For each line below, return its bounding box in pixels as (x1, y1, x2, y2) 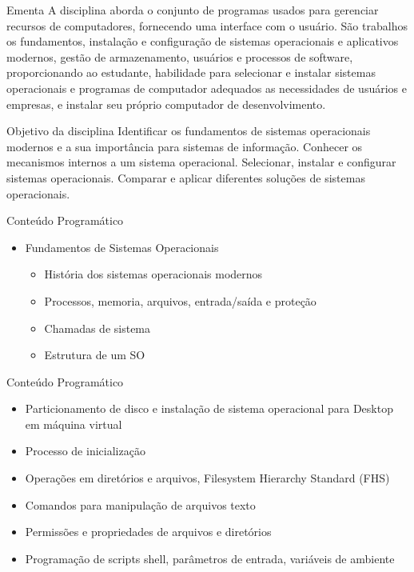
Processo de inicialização (25, 442, 145, 459)
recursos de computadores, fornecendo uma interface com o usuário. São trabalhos (6, 17, 408, 34)
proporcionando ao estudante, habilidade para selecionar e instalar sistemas (6, 64, 376, 81)
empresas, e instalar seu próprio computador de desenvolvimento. (6, 95, 326, 112)
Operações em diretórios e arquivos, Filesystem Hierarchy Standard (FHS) (25, 470, 390, 486)
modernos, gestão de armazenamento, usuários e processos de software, (6, 48, 353, 65)
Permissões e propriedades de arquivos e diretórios (25, 523, 272, 540)
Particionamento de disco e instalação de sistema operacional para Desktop (25, 400, 393, 417)
